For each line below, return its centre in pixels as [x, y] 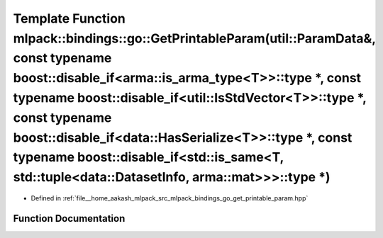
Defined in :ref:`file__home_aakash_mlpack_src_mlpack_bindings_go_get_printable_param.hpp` [170, 198]
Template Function [69, 18]
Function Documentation [69, 219]
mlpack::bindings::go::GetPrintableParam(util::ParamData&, [194, 38]
